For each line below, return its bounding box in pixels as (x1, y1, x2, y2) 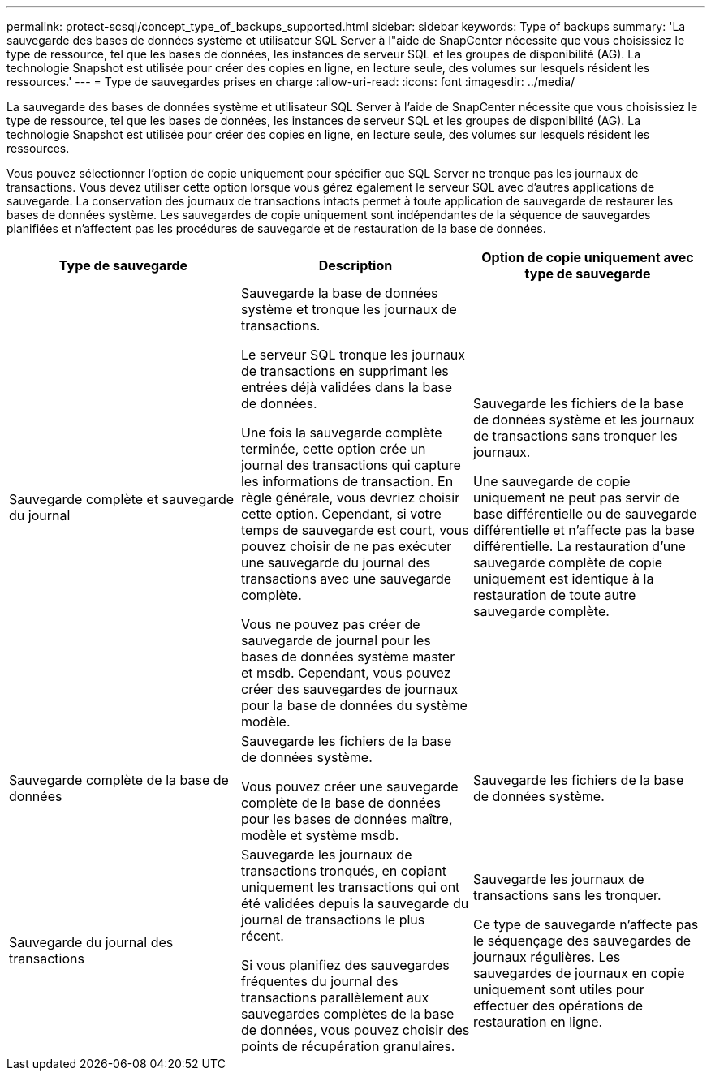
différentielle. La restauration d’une (472, 538, 686, 554)
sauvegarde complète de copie (472, 554, 663, 571)
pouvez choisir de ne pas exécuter (240, 538, 452, 554)
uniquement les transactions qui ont (240, 879, 460, 895)
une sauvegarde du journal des (240, 554, 431, 571)
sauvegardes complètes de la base (240, 1006, 455, 1022)
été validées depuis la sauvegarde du (240, 895, 469, 911)
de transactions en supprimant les (240, 363, 449, 379)
